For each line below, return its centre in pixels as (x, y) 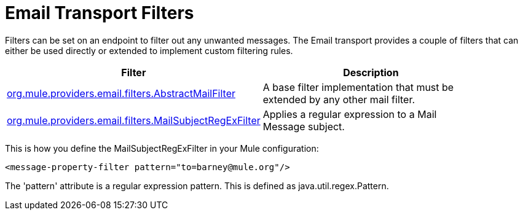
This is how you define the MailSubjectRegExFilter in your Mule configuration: (162, 148)
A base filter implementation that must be (358, 87)
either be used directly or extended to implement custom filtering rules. (149, 50)
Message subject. (304, 126)
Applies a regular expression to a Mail (350, 114)
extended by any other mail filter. (339, 99)
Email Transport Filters (100, 13)
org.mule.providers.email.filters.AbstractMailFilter (121, 93)
